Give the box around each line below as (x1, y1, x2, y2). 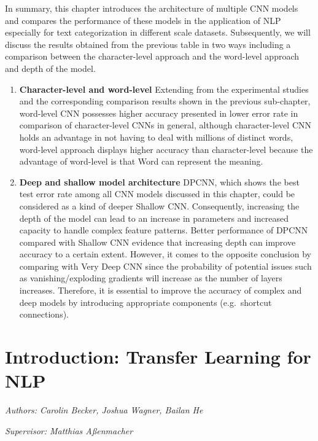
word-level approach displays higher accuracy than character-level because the (19, 142, 313, 155)
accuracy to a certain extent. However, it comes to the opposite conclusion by (19, 248, 311, 260)
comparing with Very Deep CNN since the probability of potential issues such (19, 259, 312, 272)
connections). (19, 308, 69, 321)
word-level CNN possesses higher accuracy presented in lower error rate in (19, 106, 298, 119)
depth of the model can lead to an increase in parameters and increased (19, 211, 289, 224)
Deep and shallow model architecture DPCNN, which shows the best (19, 175, 300, 188)
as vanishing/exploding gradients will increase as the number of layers (19, 271, 282, 284)
